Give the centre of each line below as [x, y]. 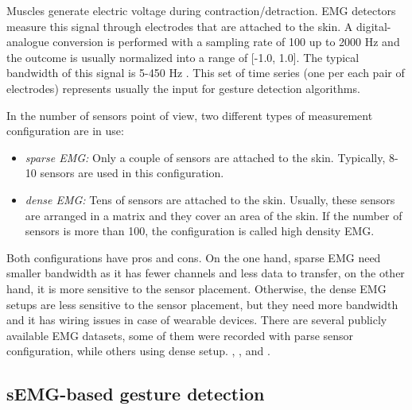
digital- [373, 26]
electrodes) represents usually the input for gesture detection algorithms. [183, 88]
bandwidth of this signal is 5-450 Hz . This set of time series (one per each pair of [206, 73]
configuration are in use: [65, 131]
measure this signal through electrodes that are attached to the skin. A [180, 26]
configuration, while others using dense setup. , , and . [138, 351]
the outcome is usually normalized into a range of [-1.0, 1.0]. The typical [183, 57]
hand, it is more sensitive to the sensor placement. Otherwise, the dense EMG [196, 288]
